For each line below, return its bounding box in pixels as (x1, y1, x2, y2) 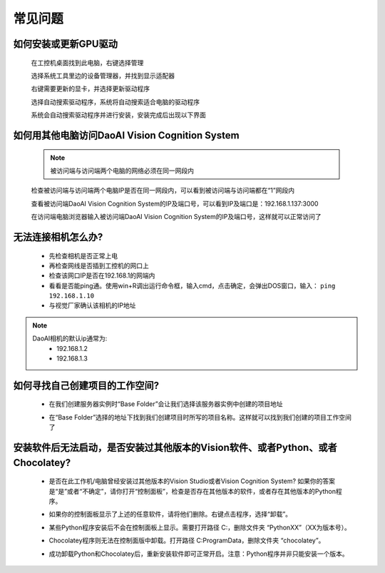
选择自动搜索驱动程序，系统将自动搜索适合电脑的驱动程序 (31, 97, 200, 106)
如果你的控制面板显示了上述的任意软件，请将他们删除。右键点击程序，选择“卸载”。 (48, 510, 292, 519)
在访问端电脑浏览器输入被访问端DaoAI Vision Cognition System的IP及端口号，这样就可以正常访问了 (31, 213, 322, 221)
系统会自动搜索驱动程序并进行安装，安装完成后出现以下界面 (31, 111, 206, 119)
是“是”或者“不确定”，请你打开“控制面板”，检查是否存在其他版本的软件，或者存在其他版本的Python (48, 487, 337, 495)
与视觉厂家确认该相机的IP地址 (48, 301, 136, 310)
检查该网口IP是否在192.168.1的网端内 (48, 271, 155, 280)
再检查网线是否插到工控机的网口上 (48, 261, 149, 270)
